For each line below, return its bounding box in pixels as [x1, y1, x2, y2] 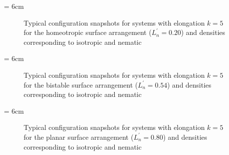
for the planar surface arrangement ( [24, 131, 134, 142]
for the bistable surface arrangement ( [24, 79, 138, 90]
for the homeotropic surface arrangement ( [24, 27, 152, 37]
